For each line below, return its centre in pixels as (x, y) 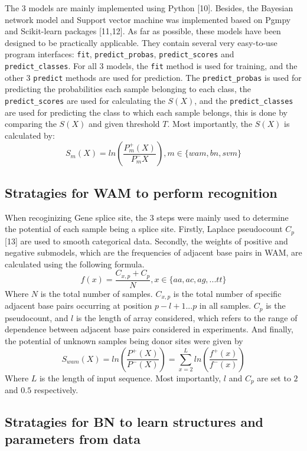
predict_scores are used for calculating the (85, 100)
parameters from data (73, 439)
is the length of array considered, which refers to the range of (187, 317)
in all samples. (225, 305)
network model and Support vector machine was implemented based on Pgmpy (148, 19)
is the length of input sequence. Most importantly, (130, 378)
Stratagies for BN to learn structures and (134, 422)
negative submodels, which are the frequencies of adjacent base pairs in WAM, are (153, 252)
